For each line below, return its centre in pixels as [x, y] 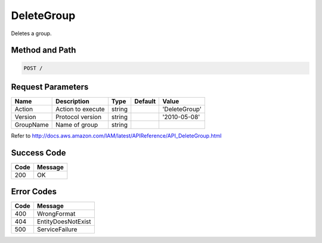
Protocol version [78, 117]
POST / [33, 68]
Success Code [38, 153]
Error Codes [34, 191]
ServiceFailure [57, 229]
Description [72, 101]
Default [145, 101]
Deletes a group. [31, 33]
